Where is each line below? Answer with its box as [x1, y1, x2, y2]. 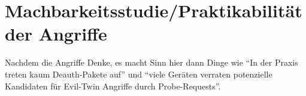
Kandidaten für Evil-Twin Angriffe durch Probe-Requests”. [5, 79, 221, 92]
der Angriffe [5, 21, 107, 46]
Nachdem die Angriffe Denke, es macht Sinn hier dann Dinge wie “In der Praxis [5, 56, 298, 69]
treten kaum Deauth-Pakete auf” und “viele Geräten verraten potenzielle [5, 67, 272, 80]
